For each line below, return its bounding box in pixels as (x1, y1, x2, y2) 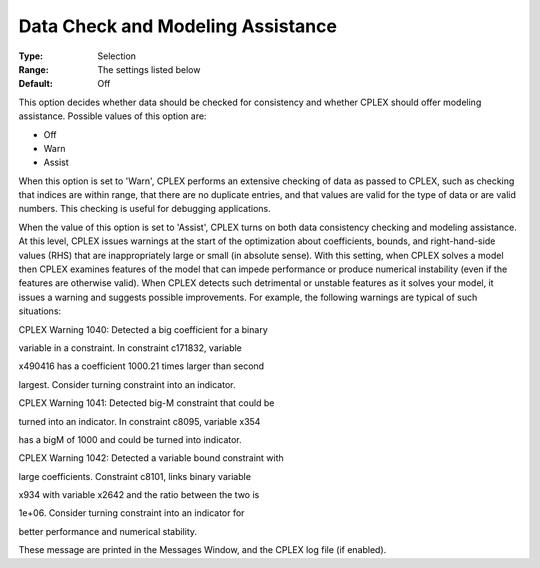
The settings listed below (97, 63, 201, 75)
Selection (97, 50, 137, 62)
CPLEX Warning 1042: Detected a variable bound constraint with (18, 452, 284, 464)
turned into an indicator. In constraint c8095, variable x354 (18, 415, 261, 427)
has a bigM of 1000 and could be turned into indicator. (18, 433, 242, 445)
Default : (18, 78, 54, 90)
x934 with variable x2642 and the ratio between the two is (18, 489, 260, 501)
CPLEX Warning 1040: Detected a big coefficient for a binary (18, 323, 269, 335)
